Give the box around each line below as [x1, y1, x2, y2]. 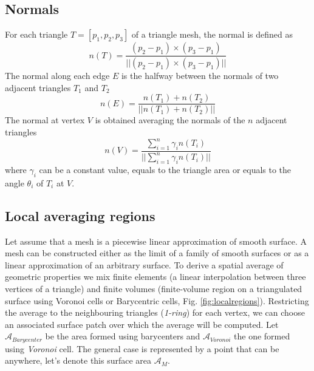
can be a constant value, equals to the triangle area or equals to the [39, 163, 292, 175]
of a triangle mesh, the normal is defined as [131, 28, 293, 41]
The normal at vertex [5, 114, 85, 126]
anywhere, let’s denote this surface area [5, 354, 152, 367]
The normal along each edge [5, 69, 110, 82]
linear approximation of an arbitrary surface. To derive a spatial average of [5, 258, 284, 271]
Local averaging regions [5, 206, 155, 225]
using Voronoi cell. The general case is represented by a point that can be [5, 342, 279, 355]
